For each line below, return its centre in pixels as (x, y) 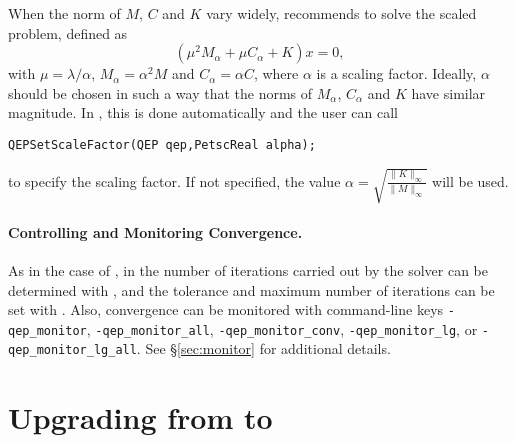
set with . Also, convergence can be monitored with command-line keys (226, 309)
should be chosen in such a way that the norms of (160, 92)
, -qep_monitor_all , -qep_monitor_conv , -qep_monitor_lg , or (282, 328)
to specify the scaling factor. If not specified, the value (174, 180)
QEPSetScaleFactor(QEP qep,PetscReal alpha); (162, 144)
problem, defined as (68, 32)
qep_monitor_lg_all (72, 350)
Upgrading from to (140, 417)
